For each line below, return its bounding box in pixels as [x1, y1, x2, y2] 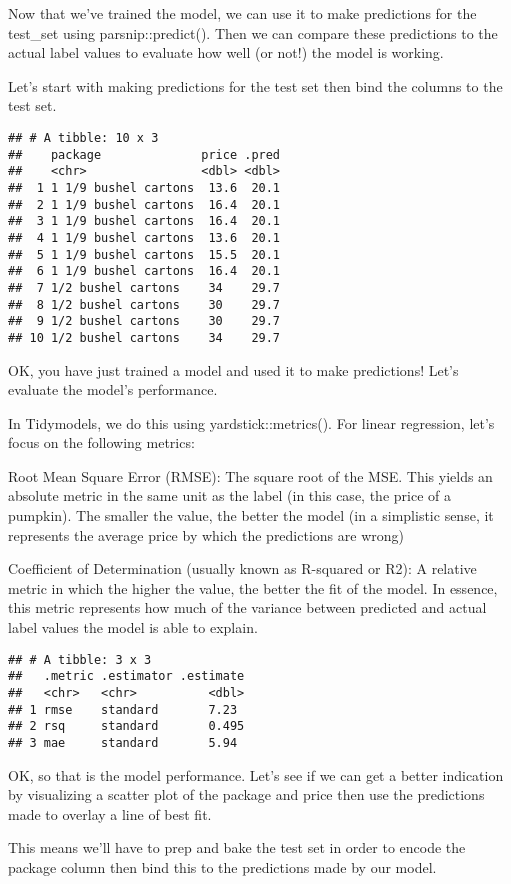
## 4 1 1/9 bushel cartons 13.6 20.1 [8, 230, 281, 245]
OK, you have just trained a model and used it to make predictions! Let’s [8, 359, 459, 380]
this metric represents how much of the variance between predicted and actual [8, 597, 487, 618]
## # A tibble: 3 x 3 [8, 652, 152, 667]
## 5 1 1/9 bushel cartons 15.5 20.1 [8, 247, 281, 262]
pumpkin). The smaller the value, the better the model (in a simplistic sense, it [8, 505, 494, 526]
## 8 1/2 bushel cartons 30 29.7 [8, 297, 281, 312]
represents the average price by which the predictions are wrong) [8, 524, 404, 545]
